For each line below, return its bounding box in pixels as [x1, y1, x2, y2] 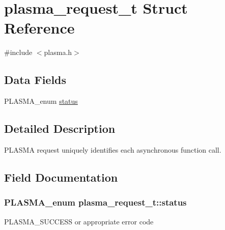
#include [4, 47, 33, 57]
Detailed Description [4, 121, 116, 136]
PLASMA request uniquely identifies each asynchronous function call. [4, 144, 221, 155]
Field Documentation [4, 169, 118, 185]
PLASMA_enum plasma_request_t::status [4, 196, 187, 209]
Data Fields [4, 72, 67, 88]
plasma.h [44, 47, 72, 57]
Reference [4, 17, 75, 38]
